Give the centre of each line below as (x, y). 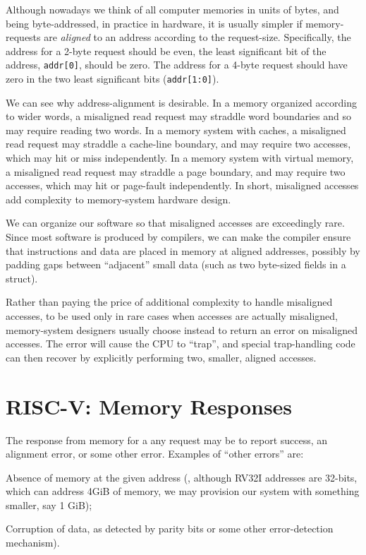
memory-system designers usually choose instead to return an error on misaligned (182, 329)
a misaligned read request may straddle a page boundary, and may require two (176, 171)
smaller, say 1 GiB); (49, 505)
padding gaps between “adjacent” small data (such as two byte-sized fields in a (176, 264)
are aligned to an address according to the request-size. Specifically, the (197, 37)
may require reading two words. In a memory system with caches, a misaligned (176, 130)
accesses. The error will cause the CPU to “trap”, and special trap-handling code (181, 344)
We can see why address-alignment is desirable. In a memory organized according (181, 102)
